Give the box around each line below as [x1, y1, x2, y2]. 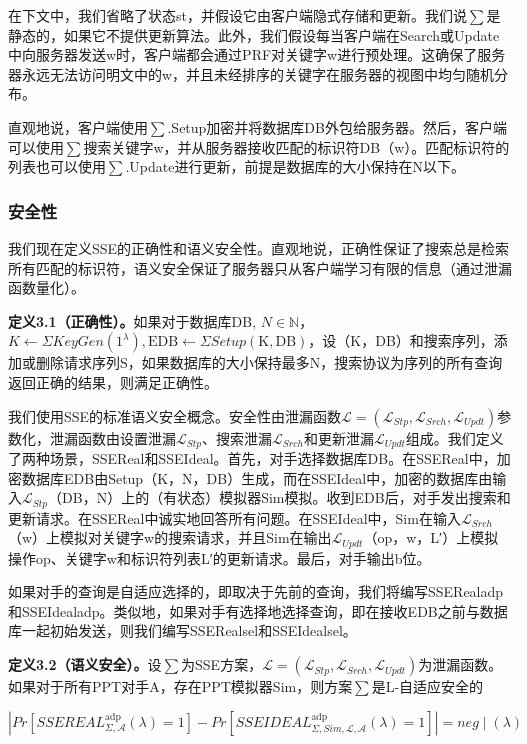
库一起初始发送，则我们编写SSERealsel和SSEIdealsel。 [8, 620, 357, 641]
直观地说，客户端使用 [8, 116, 148, 137]
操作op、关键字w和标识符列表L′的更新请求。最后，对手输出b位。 [8, 547, 431, 568]
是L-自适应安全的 [371, 676, 484, 697]
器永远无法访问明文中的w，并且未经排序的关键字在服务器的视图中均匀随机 [8, 63, 495, 84]
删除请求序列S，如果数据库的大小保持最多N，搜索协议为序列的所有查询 [35, 352, 503, 373]
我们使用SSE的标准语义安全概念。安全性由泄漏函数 [8, 405, 342, 426]
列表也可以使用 [8, 156, 106, 177]
